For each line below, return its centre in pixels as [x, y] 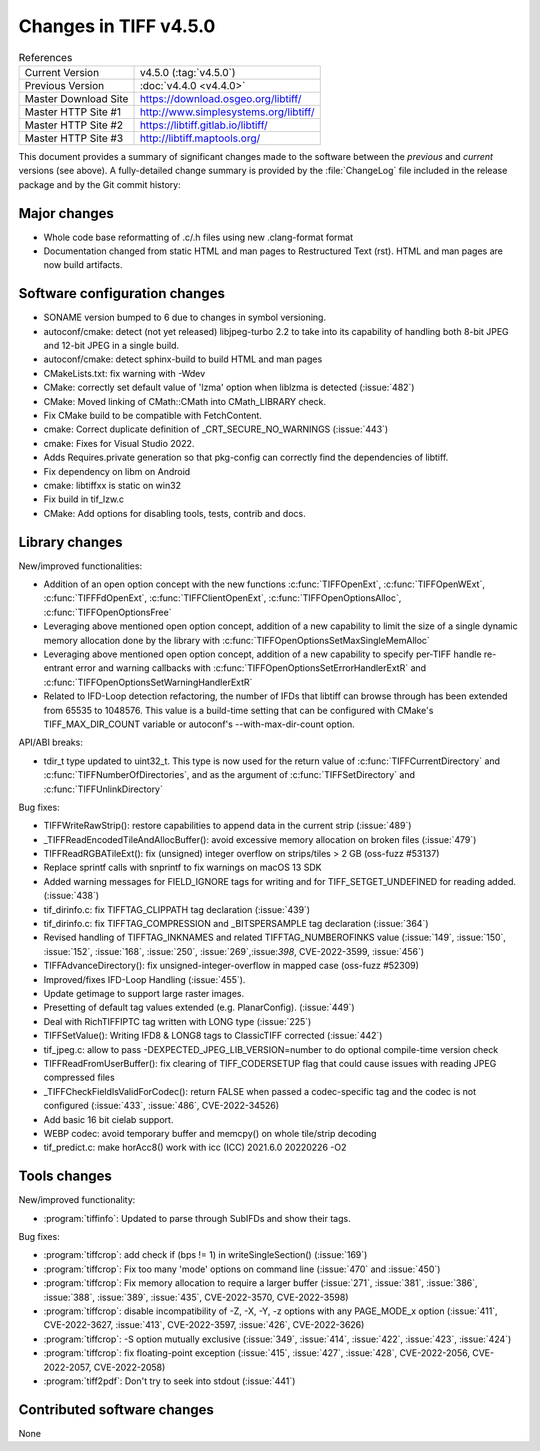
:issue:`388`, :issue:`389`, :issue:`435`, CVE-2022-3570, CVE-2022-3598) [196, 1297]
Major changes [66, 213]
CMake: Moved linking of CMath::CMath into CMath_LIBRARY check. [185, 401]
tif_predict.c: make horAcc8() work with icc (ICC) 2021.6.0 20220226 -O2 [195, 1147]
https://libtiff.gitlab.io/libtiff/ [204, 125]
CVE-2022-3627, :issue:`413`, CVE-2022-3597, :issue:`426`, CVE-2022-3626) [204, 1325]
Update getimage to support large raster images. [144, 993]
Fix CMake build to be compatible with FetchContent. [152, 416]
